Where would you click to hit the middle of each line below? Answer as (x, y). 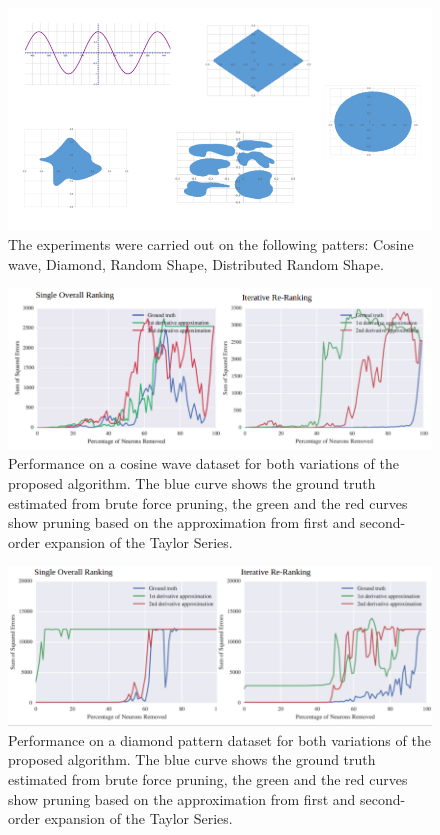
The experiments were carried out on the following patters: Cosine (211, 244)
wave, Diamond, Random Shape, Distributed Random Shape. (196, 263)
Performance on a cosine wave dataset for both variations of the (204, 463)
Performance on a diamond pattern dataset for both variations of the (219, 739)
